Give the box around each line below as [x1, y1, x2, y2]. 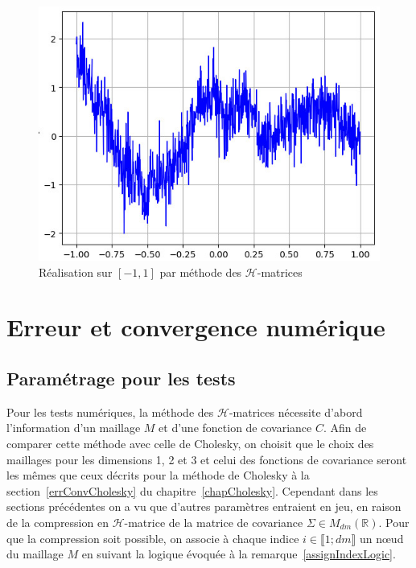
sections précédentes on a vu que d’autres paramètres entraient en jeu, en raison [6, 498, 402, 515]
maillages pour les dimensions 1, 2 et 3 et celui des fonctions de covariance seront [6, 451, 407, 467]
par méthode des [159, 263, 242, 280]
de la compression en [6, 513, 109, 530]
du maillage [6, 545, 64, 562]
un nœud [359, 529, 404, 546]
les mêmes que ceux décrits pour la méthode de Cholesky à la [6, 467, 310, 484]
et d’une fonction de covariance [159, 419, 312, 436]
